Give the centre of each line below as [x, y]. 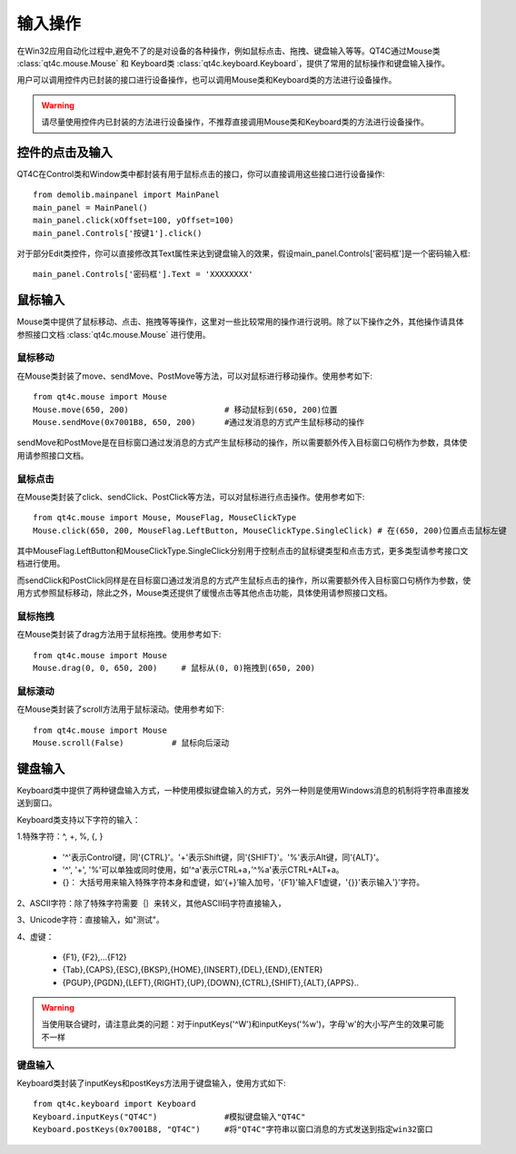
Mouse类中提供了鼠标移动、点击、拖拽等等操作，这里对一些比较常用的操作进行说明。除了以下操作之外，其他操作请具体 [240, 321]
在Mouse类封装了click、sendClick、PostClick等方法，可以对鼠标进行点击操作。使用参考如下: [191, 497]
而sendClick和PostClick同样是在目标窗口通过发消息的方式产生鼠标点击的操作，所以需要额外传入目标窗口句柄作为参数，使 [244, 580]
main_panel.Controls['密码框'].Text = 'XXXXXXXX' [143, 274]
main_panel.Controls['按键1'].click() [118, 233]
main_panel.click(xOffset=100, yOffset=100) [134, 221]
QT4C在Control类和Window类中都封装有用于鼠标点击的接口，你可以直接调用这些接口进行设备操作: [201, 174]
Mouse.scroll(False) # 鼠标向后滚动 [131, 743]
